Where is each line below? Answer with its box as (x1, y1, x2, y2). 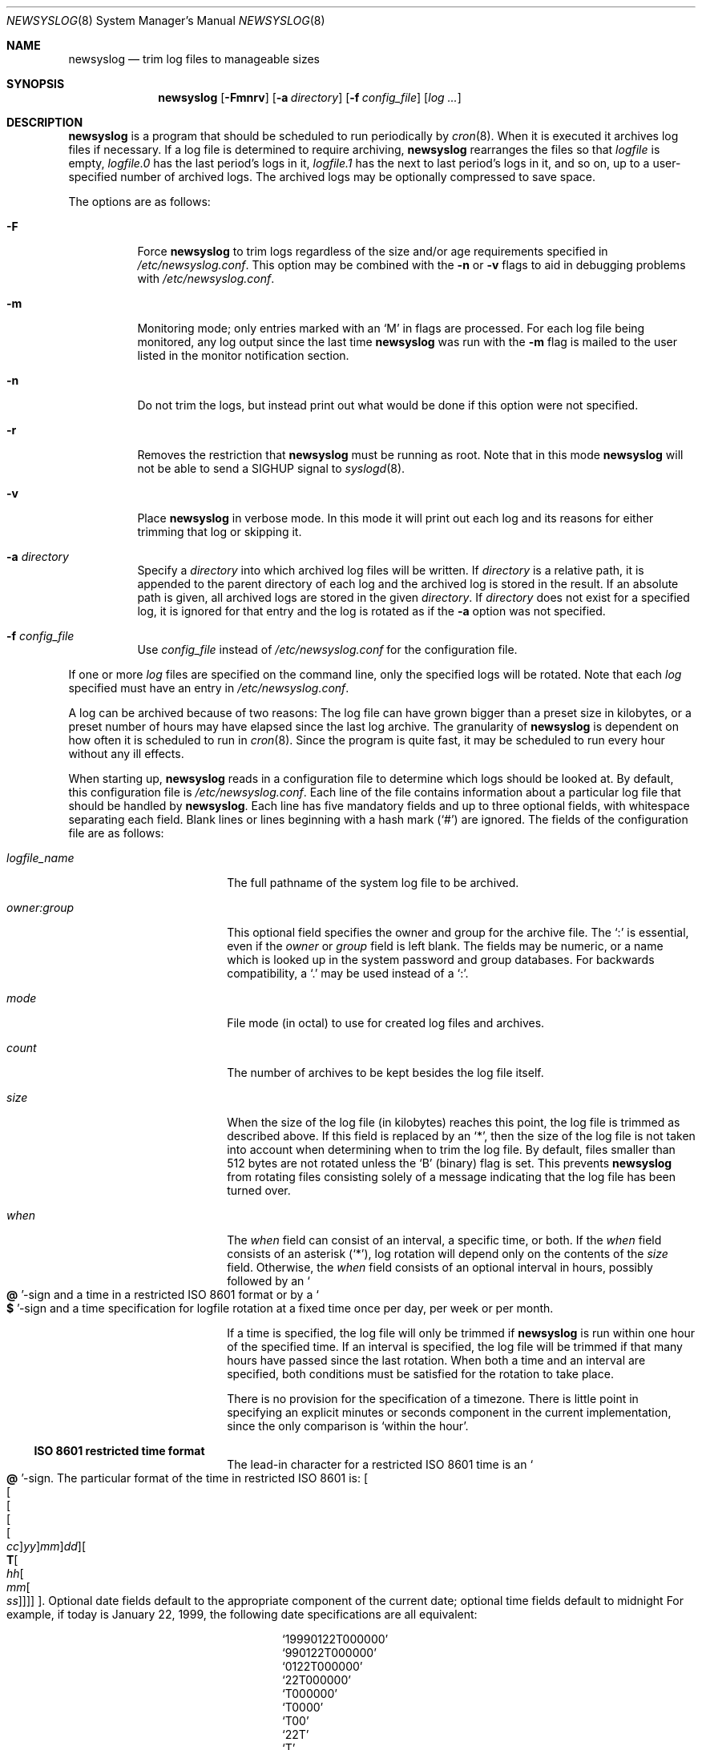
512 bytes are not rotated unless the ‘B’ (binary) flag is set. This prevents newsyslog (227, 1156, 672, 1170)
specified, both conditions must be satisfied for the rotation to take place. (227, 1367, 614, 1381)
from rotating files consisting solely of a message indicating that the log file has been (227, 1170, 676, 1183)
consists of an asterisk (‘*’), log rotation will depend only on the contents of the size (227, 1247, 668, 1260)
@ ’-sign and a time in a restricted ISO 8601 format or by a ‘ (6, 1288, 319, 1301)
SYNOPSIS (6, 77, 65, 91)
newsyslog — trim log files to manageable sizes (68, 52, 320, 66)
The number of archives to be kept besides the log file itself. (227, 1066, 544, 1079)
